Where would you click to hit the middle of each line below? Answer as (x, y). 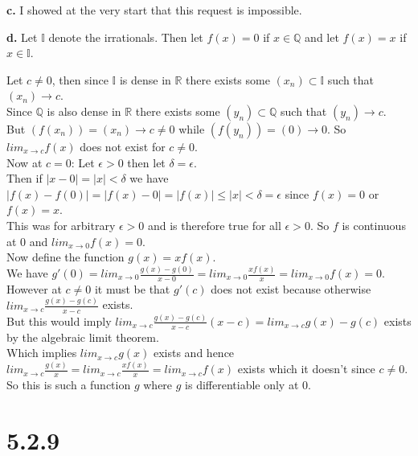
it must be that (132, 288)
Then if (25, 178)
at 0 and (27, 241)
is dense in (145, 79)
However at (34, 288)
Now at (25, 162)
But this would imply (59, 320)
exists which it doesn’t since (306, 369)
